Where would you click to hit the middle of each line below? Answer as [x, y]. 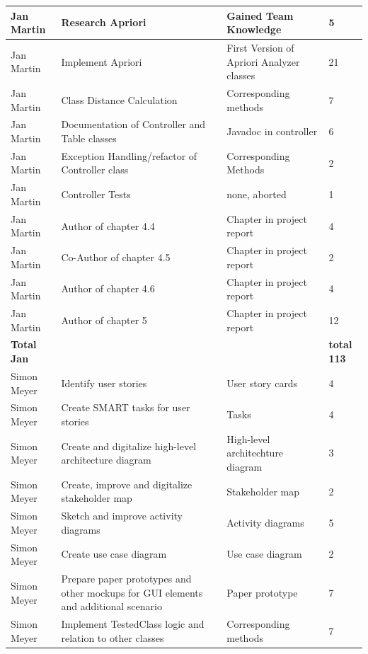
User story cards [262, 383]
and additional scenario [111, 606]
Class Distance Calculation [119, 99]
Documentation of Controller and [133, 124]
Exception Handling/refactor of [129, 155]
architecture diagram [106, 460]
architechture [255, 453]
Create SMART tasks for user [126, 407]
